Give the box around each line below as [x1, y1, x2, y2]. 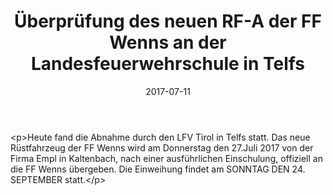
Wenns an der [109, 31, 227, 54]
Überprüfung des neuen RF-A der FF [14, 10, 322, 33]
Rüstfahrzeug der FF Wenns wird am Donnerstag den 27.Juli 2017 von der [10, 141, 314, 154]
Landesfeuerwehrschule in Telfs [30, 53, 306, 75]
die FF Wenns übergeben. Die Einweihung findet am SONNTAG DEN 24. [10, 163, 306, 175]
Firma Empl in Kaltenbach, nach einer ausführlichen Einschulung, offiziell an [10, 152, 323, 164]
